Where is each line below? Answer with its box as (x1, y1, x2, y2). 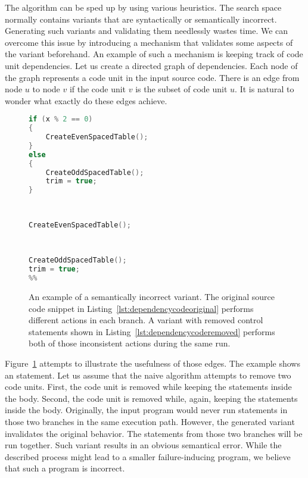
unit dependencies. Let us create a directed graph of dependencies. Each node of (5, 59, 298, 71)
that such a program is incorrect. (5, 462, 125, 474)
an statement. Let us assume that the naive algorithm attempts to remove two (5, 368, 291, 381)
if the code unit (69, 83, 126, 95)
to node (32, 83, 60, 95)
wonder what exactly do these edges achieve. (5, 94, 167, 107)
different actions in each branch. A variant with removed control (29, 314, 263, 326)
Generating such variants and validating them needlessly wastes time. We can (5, 24, 288, 37)
